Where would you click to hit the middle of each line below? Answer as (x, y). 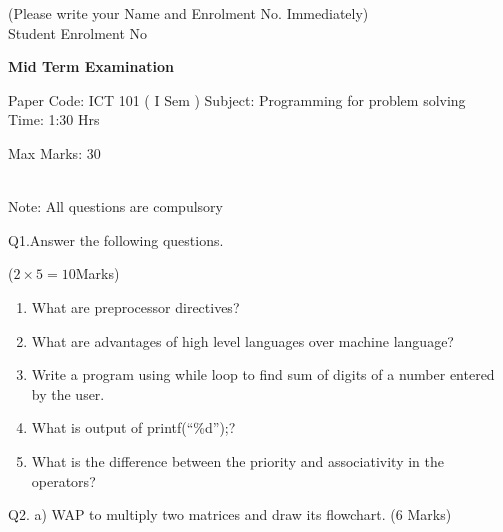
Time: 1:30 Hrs (54, 119)
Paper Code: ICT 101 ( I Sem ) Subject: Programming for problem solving (237, 99)
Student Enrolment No (78, 32)
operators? (63, 480)
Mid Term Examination (91, 66)
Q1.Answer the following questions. (116, 239)
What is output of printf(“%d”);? (133, 427)
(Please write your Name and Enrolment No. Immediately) (188, 13)
